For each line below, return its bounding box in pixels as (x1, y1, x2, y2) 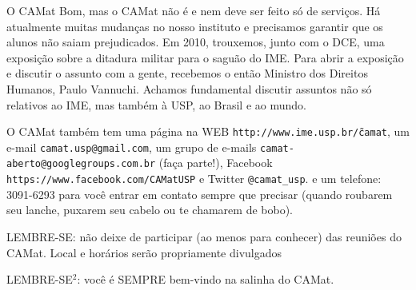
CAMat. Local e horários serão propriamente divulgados (6, 244, 282, 260)
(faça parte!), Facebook (158, 154, 273, 171)
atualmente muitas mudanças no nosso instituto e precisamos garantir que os (6, 18, 383, 34)
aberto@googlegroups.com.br (6, 158, 156, 170)
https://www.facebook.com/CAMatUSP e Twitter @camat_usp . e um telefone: (6, 170, 382, 187)
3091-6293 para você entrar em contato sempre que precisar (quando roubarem (6, 185, 393, 202)
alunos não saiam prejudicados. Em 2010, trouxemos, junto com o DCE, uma (6, 34, 385, 50)
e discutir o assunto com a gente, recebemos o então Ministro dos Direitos (6, 65, 368, 81)
